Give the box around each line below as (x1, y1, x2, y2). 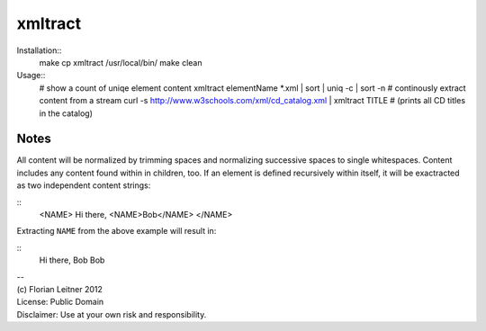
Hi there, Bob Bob (39, 255, 105, 265)
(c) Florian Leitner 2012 (16, 283, 103, 294)
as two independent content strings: (16, 180, 151, 191)
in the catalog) (39, 108, 94, 119)
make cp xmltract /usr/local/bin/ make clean (39, 57, 202, 67)
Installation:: (16, 45, 62, 56)
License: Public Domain (16, 297, 104, 308)
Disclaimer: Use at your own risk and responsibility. (16, 309, 207, 319)
